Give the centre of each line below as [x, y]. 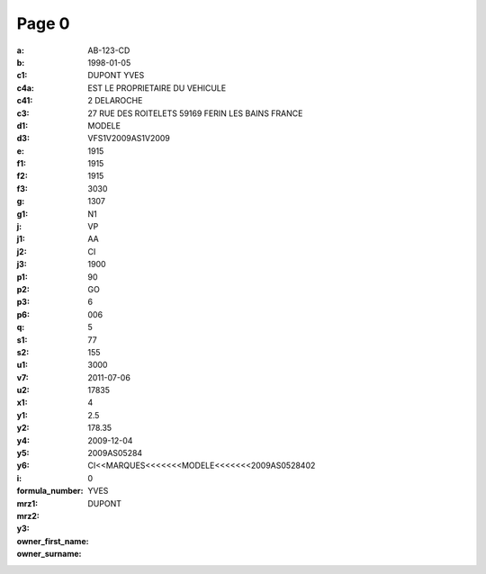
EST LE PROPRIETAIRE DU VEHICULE [157, 88]
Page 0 [43, 23]
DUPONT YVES [116, 76]
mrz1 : [27, 503]
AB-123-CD [109, 50]
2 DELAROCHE [115, 101]
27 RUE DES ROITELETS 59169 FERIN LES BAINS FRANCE [195, 113]
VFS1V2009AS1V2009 [129, 139]
